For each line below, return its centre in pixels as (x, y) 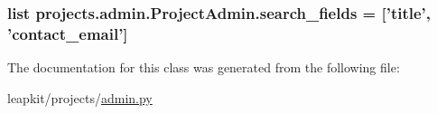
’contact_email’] (68, 33)
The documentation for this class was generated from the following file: (204, 67)
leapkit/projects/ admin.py (80, 97)
